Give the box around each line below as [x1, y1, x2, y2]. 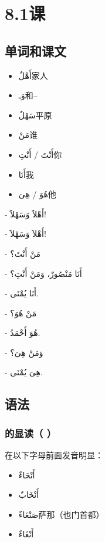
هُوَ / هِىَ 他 [18, 188, 56, 200]
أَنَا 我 [18, 168, 34, 180]
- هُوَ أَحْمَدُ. [5, 326, 40, 339]
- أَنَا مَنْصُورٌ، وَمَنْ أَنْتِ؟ [5, 267, 82, 279]
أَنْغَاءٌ [18, 528, 34, 540]
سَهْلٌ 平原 [18, 108, 52, 121]
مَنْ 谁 [18, 128, 38, 141]
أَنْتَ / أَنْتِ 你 [18, 148, 62, 160]
